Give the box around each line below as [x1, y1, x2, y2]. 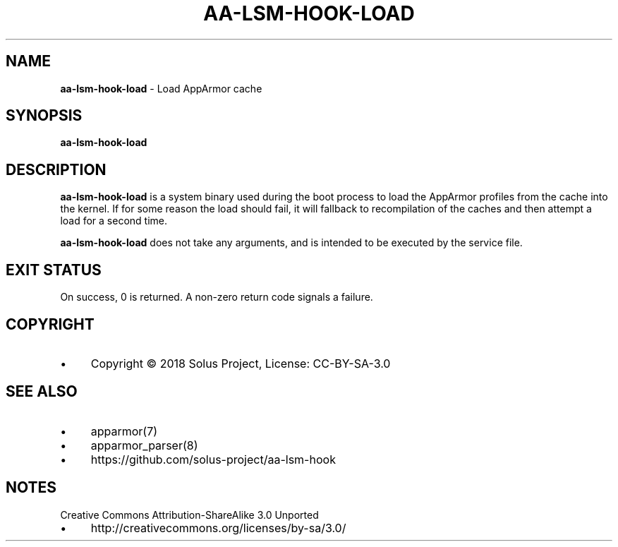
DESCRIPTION [6, 160, 107, 179]
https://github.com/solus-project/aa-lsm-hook [90, 452, 336, 467]
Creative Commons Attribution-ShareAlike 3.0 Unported [60, 508, 319, 521]
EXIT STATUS [6, 260, 102, 279]
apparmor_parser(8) [90, 438, 198, 452]
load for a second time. [60, 215, 168, 227]
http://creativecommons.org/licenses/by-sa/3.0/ [90, 520, 346, 535]
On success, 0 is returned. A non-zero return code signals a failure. [60, 291, 373, 303]
